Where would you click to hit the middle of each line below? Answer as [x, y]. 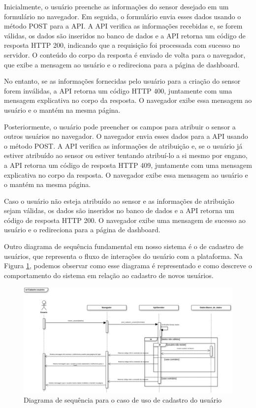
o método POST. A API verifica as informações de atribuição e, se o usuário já [123, 145]
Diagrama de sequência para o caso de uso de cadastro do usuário [123, 400]
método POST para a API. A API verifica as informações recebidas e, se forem [123, 26]
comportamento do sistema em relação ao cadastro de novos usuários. [109, 275]
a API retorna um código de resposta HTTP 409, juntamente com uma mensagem [128, 165]
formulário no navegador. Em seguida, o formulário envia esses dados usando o [123, 16]
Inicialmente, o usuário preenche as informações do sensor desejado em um [116, 6]
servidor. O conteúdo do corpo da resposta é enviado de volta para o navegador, [125, 54]
